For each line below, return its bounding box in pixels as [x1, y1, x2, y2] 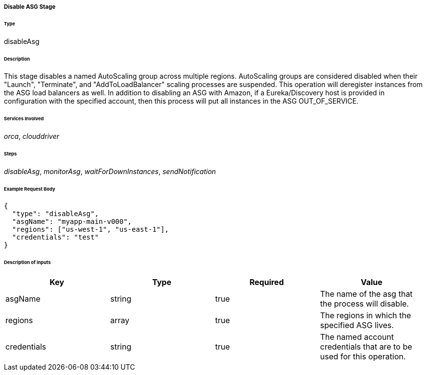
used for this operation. [320, 352, 406, 362]
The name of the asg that [320, 289, 413, 299]
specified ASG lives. [320, 320, 394, 331]
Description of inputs [4, 260, 51, 265]
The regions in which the [320, 310, 411, 321]
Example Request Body [4, 186, 55, 192]
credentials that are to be [320, 342, 412, 352]
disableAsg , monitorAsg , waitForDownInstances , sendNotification [4, 167, 216, 176]
